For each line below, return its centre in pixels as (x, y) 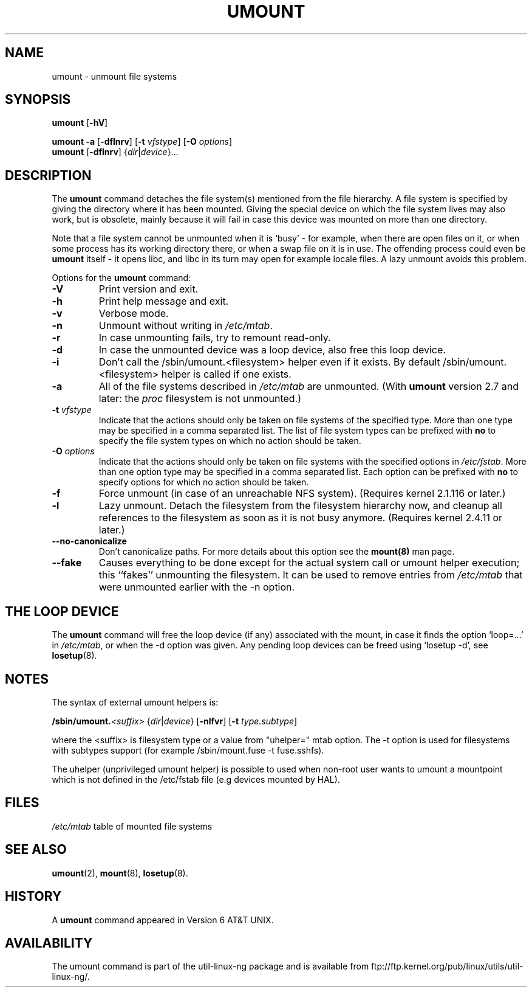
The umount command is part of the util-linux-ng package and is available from (210, 966)
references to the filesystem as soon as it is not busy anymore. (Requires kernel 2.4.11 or (301, 518)
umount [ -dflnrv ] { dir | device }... (115, 152)
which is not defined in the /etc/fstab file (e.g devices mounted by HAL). (196, 779)
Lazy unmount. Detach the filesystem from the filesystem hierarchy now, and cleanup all (300, 506)
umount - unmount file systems (114, 76)
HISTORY (33, 897)
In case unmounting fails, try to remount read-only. (215, 338)
